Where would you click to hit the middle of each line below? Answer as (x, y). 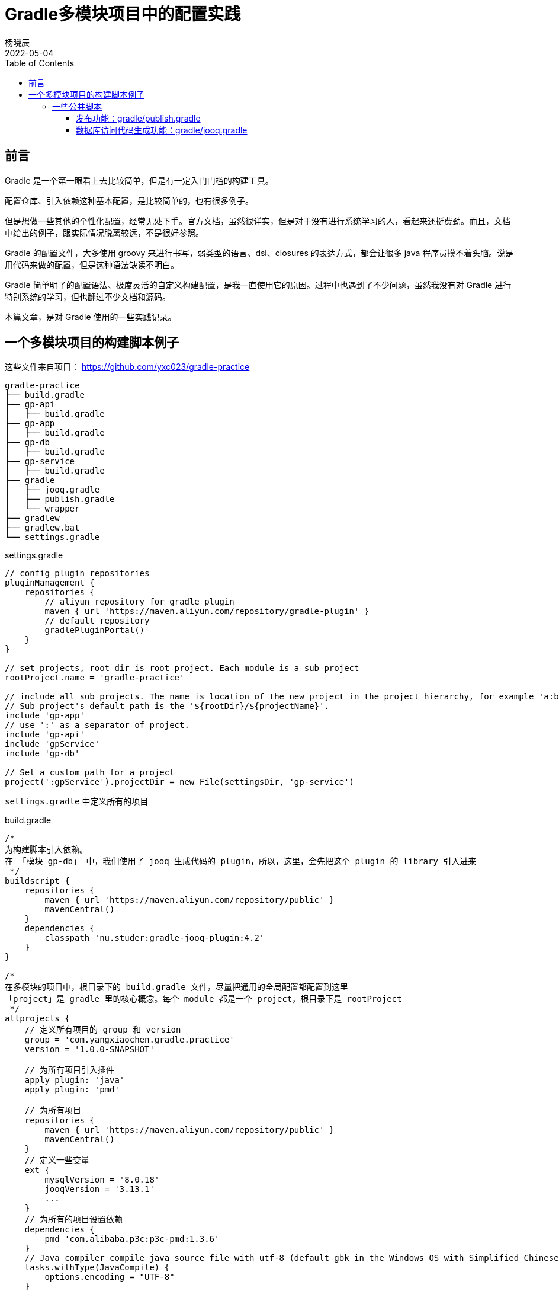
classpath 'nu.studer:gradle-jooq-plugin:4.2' (155, 938)
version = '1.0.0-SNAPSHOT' (89, 1049)
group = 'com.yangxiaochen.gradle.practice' (129, 1040)
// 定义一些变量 (57, 1160)
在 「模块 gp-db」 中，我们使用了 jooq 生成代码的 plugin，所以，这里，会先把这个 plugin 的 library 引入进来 (241, 862)
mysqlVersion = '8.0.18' (102, 1180)
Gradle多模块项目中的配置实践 (123, 14)
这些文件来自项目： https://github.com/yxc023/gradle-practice (127, 367)
